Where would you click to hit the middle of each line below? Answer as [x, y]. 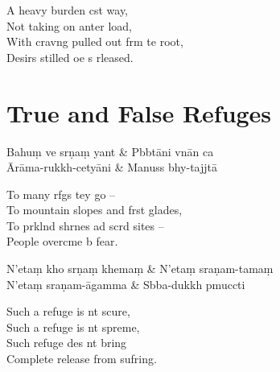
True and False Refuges [139, 112]
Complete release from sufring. [82, 359]
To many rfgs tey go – [61, 194]
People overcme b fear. [62, 241]
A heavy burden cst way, [68, 10]
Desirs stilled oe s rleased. [70, 57]
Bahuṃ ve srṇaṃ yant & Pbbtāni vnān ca [110, 151]
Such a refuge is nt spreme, [73, 327]
